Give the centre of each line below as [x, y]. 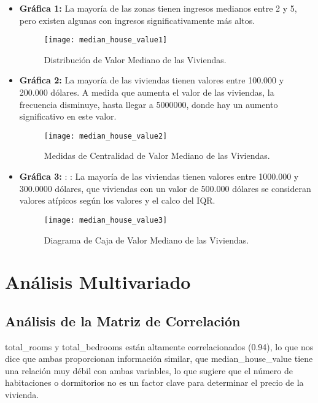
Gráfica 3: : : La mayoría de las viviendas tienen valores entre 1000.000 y [159, 176]
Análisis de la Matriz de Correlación [123, 320]
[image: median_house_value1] [106, 40]
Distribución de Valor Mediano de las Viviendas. [135, 59]
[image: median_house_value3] [106, 220]
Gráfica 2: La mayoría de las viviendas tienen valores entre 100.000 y [152, 80]
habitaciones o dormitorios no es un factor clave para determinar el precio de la [154, 382]
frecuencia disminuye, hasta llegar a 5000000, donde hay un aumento [149, 104]
